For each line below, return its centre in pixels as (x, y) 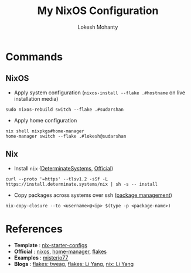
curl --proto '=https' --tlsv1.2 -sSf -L (57, 179)
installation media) (36, 98)
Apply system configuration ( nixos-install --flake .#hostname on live (100, 93)
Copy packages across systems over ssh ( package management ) (93, 195)
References (34, 229)
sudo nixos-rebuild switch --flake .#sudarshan (65, 110)
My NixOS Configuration (98, 11)
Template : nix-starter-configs (50, 245)
